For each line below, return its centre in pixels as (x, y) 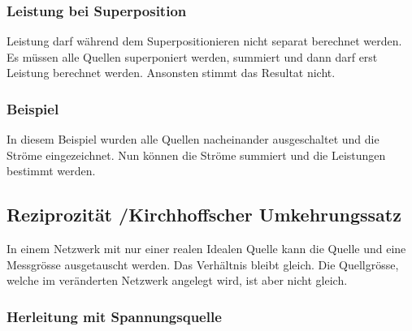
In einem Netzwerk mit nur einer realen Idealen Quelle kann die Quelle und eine (206, 249)
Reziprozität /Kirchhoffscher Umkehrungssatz (204, 215)
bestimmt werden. (51, 171)
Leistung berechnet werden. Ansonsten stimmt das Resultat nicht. (171, 73)
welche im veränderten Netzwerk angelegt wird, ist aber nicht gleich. (177, 280)
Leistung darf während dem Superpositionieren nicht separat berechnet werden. (204, 41)
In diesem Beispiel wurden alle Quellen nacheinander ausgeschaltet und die (193, 139)
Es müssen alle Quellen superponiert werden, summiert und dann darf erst (192, 56)
